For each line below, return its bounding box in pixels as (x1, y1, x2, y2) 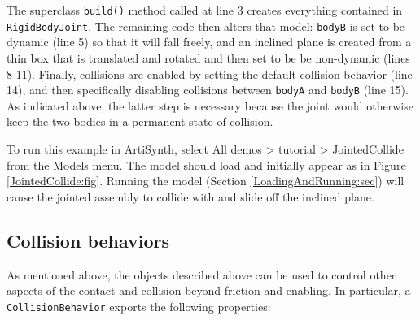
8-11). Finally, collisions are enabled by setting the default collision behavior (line (7, 65, 413, 82)
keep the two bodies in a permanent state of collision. (7, 113, 273, 130)
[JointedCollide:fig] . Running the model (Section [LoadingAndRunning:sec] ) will (7, 172, 405, 189)
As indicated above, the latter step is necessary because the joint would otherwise (7, 97, 413, 114)
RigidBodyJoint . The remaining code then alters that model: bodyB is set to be (7, 17, 405, 34)
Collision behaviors (7, 227, 170, 253)
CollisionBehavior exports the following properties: (7, 297, 271, 314)
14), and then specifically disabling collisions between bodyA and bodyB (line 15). (7, 81, 409, 98)
